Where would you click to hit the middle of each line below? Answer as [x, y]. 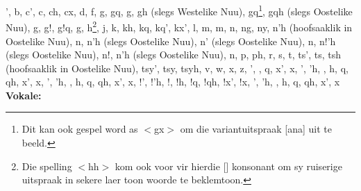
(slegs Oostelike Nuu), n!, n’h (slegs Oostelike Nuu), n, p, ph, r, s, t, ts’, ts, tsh [174, 55]
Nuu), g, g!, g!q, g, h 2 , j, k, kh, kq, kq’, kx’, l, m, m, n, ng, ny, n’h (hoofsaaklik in [179, 26]
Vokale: [24, 95]
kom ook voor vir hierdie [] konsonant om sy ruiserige [228, 166]
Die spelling [47, 166]
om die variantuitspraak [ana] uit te [256, 129]
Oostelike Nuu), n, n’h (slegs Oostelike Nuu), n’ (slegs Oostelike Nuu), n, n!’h [171, 41]
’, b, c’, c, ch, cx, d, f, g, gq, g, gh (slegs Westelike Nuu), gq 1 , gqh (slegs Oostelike [179, 10]
